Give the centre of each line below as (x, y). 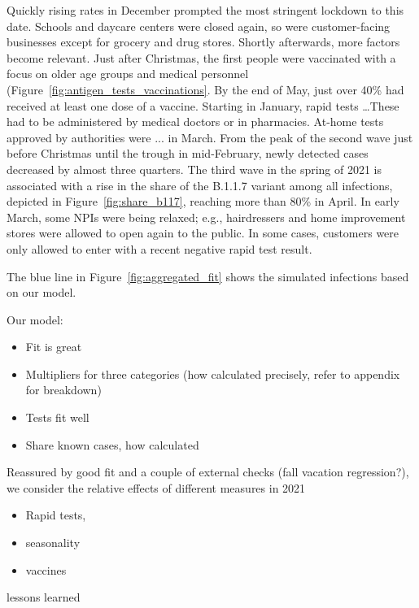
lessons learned (44, 597)
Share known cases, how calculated (112, 444)
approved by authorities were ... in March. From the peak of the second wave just (210, 137)
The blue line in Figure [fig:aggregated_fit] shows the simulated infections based (208, 276)
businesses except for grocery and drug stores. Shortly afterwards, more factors (203, 42)
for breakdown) (63, 390)
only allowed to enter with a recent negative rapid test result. (159, 248)
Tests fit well (57, 417)
